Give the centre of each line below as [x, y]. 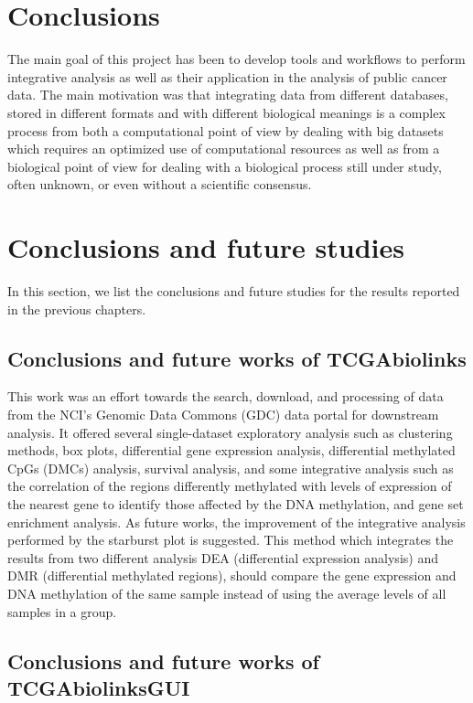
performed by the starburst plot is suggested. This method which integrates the [231, 540]
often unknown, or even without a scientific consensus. [160, 184]
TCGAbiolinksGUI [99, 687]
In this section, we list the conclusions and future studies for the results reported [234, 291]
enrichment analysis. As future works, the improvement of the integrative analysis [236, 522]
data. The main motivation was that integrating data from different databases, [228, 95]
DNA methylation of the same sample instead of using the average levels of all [227, 593]
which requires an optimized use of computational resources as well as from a [224, 149]
